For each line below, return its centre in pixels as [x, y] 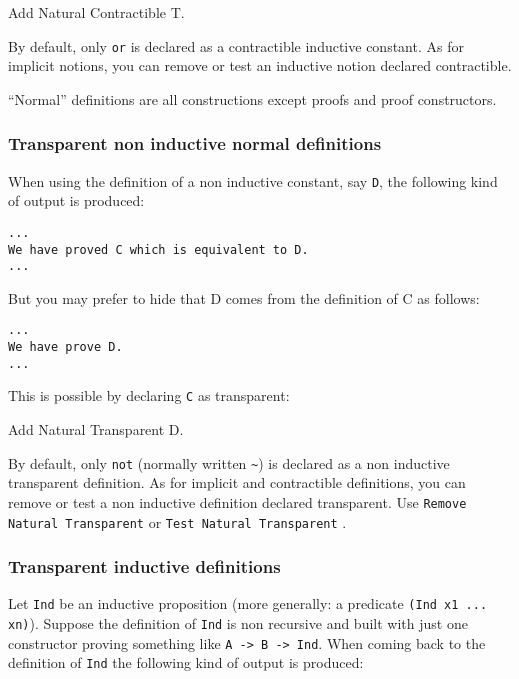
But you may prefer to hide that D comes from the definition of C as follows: [244, 297]
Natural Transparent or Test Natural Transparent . [177, 521]
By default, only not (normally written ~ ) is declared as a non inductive [229, 462]
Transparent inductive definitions [144, 566]
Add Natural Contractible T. [96, 12]
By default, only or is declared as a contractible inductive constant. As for [236, 45]
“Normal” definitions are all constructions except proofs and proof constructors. [252, 98]
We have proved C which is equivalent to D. [158, 249]
